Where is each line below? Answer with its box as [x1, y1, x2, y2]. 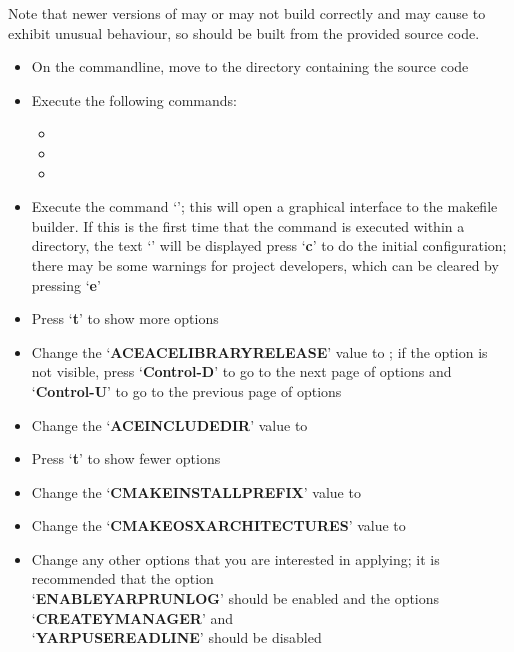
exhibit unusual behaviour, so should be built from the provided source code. [8, 22, 480, 43]
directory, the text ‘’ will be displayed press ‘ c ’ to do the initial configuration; [31, 235, 507, 256]
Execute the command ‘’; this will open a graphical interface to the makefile [31, 196, 498, 217]
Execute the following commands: [31, 89, 238, 110]
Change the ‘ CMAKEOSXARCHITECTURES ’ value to [31, 515, 406, 536]
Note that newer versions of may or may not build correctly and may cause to [8, 3, 486, 23]
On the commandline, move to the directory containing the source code [31, 56, 469, 77]
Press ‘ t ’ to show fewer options [31, 448, 221, 469]
